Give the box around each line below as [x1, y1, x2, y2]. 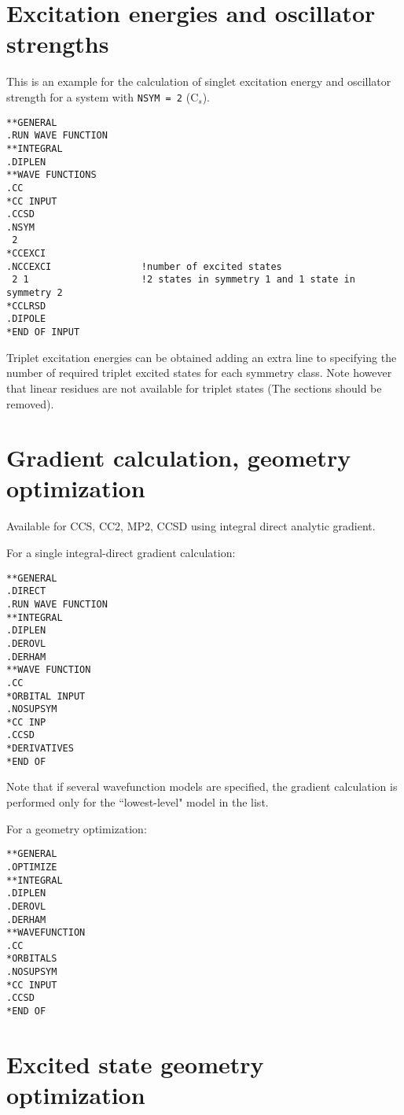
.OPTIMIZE [6, 861, 57, 873]
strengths [6, 28, 109, 60]
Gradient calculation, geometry [6, 441, 351, 474]
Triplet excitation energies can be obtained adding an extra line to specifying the [6, 349, 397, 365]
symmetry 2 [6, 287, 63, 299]
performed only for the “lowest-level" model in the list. [6, 794, 269, 810]
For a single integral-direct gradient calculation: [6, 545, 236, 560]
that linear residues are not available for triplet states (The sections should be [6, 379, 382, 396]
